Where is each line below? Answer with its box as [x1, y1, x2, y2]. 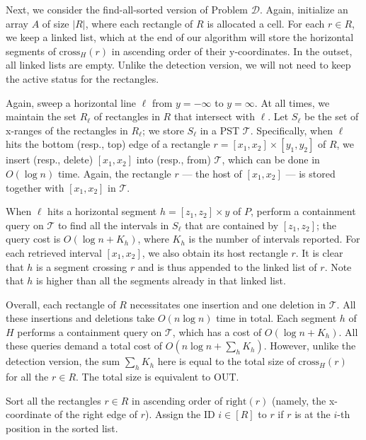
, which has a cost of [172, 324, 262, 339]
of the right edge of [54, 407, 137, 422]
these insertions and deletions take [6, 311, 155, 325]
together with [6, 180, 64, 195]
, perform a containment [251, 204, 356, 219]
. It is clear [295, 245, 343, 260]
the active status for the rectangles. [6, 71, 159, 86]
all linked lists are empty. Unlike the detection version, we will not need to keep [6, 57, 351, 72]
